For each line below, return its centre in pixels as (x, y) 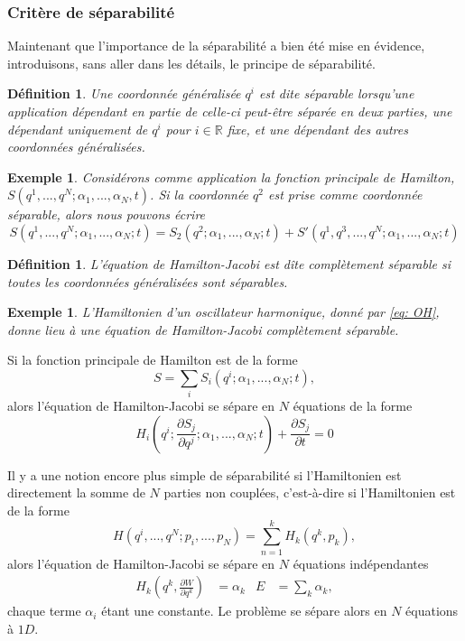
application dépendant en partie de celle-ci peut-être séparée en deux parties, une (230, 111)
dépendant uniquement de (78, 129)
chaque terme (44, 611)
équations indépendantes (361, 563)
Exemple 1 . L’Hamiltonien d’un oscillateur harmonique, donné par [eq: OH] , (223, 312)
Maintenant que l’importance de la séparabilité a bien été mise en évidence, (216, 46)
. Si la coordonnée (200, 195)
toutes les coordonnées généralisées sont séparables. (148, 281)
